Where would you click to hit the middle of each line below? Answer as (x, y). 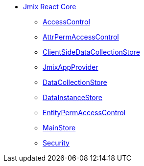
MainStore (59, 128)
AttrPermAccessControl (81, 37)
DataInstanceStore (72, 97)
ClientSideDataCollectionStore (91, 52)
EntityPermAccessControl (84, 113)
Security (56, 143)
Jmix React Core (50, 7)
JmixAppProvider (71, 67)
